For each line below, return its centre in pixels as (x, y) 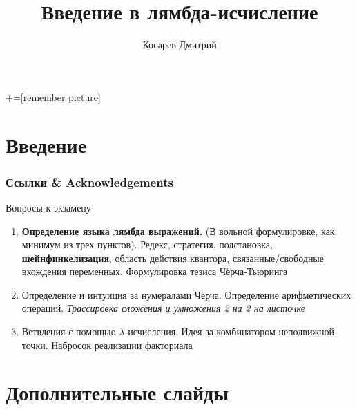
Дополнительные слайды (117, 392)
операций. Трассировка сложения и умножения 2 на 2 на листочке (163, 308)
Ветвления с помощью (69, 332)
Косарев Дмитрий (180, 45)
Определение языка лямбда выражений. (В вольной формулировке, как (178, 231)
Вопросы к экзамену (48, 207)
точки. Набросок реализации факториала (107, 345)
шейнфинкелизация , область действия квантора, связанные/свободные (173, 258)
